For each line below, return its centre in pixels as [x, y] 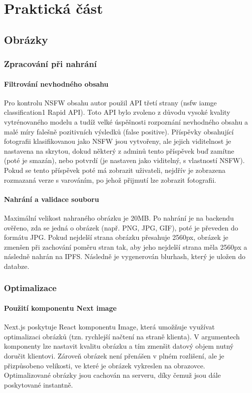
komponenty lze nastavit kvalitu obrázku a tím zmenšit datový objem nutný [119, 346]
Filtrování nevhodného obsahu [56, 83]
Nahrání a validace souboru [52, 199]
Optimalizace [30, 288]
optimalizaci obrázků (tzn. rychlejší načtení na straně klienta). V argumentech [122, 336]
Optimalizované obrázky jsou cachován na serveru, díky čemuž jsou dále [112, 375]
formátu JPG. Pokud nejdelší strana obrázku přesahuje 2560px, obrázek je [116, 237]
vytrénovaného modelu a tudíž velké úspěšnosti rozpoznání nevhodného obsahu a [126, 121]
